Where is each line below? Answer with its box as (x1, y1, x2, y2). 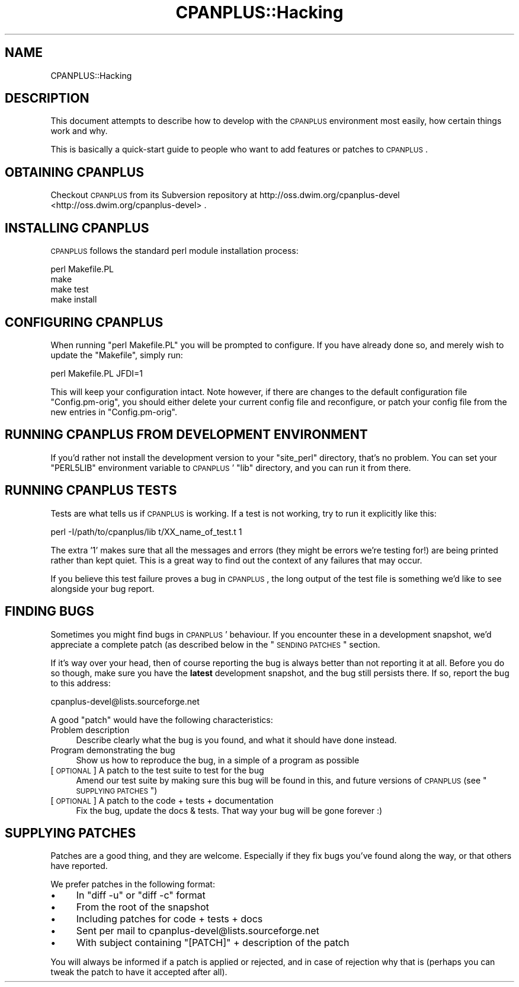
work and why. (50, 126, 108, 136)
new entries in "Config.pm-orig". (50, 406, 177, 417)
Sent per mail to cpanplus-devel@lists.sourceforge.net (76, 925, 319, 937)
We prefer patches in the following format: (50, 879, 215, 890)
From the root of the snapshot (76, 901, 209, 913)
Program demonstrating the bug (50, 744, 175, 755)
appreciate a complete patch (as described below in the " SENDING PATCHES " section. (50, 639, 380, 649)
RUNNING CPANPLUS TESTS (5, 483, 177, 498)
